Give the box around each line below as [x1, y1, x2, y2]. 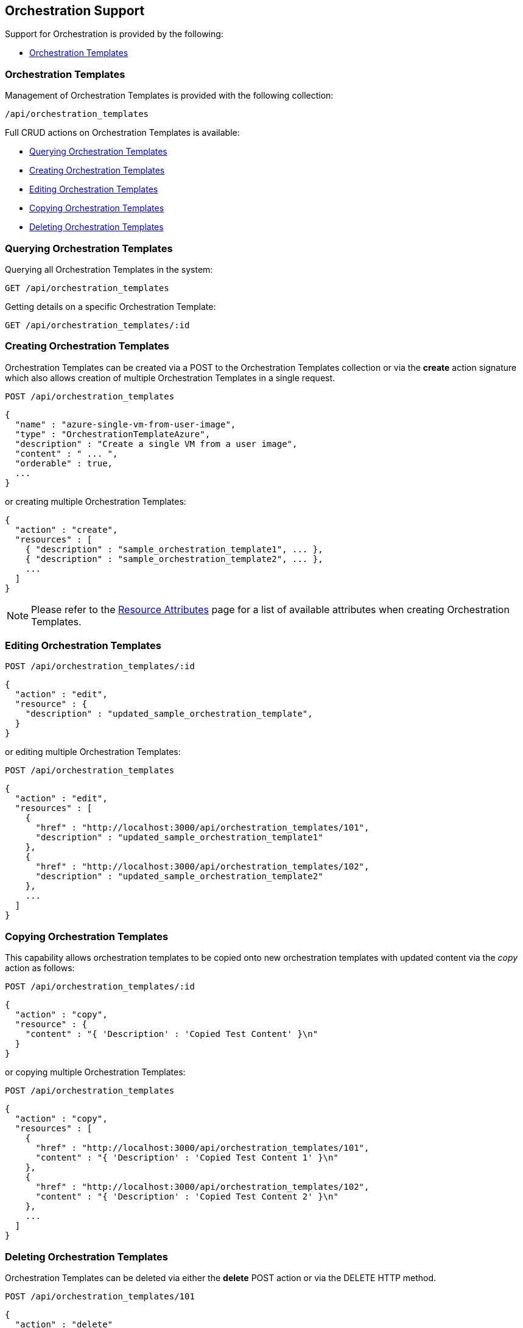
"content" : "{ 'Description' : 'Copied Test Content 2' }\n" [35, 1192, 339, 1202]
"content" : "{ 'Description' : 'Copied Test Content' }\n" [25, 1029, 318, 1039]
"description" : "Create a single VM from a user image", [15, 438, 298, 449]
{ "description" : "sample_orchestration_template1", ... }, [25, 544, 323, 554]
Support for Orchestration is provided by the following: [5, 29, 223, 40]
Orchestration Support [5, 3, 145, 18]
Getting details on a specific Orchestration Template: [5, 301, 216, 312]
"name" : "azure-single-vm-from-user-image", [15, 419, 236, 429]
